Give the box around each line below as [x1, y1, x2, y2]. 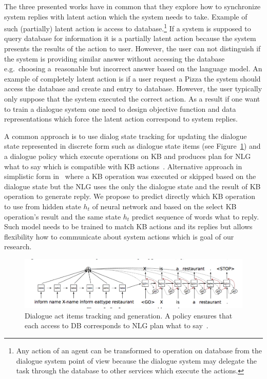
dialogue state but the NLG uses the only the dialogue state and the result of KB [4, 181, 261, 191]
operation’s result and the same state [4, 211, 121, 222]
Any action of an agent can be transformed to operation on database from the [16, 345, 262, 356]
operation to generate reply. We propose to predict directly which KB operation [4, 191, 256, 202]
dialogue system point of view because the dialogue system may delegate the [16, 355, 257, 366]
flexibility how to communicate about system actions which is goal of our [4, 231, 234, 242]
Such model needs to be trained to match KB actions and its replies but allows [4, 221, 253, 232]
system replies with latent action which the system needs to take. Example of [4, 11, 247, 22]
